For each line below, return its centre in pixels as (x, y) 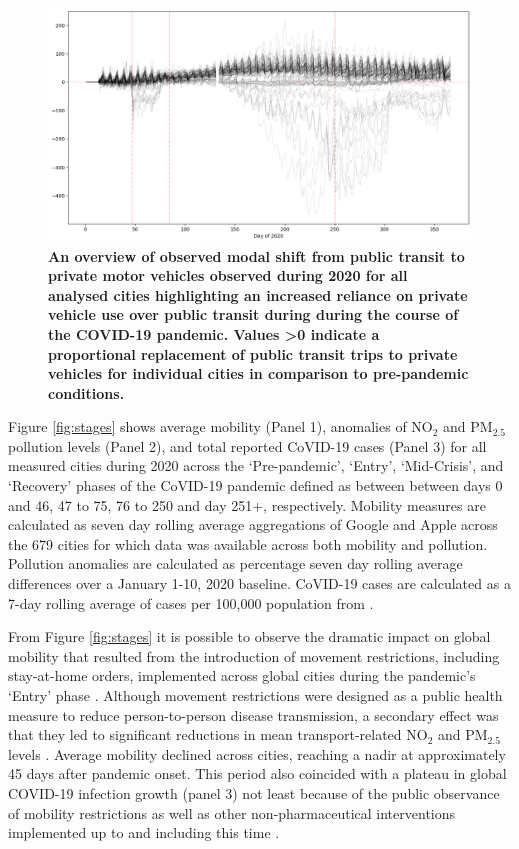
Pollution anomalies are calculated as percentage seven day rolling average (235, 563)
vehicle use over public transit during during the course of (253, 314)
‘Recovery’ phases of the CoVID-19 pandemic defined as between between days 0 (255, 485)
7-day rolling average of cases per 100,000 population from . (191, 602)
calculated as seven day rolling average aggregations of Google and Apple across (253, 524)
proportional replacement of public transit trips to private (253, 353)
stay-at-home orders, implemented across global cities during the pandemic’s (242, 675)
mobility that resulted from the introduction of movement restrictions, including (254, 655)
